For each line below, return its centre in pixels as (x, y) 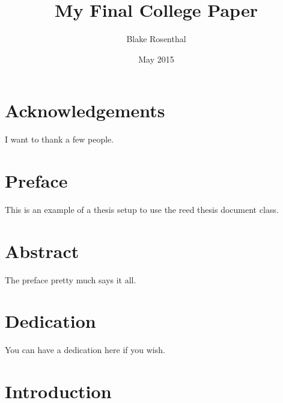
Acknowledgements (85, 110)
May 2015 (156, 59)
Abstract (42, 251)
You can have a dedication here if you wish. (85, 350)
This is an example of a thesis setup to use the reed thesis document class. (142, 209)
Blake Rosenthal (156, 39)
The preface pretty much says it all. (71, 279)
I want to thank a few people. (59, 139)
